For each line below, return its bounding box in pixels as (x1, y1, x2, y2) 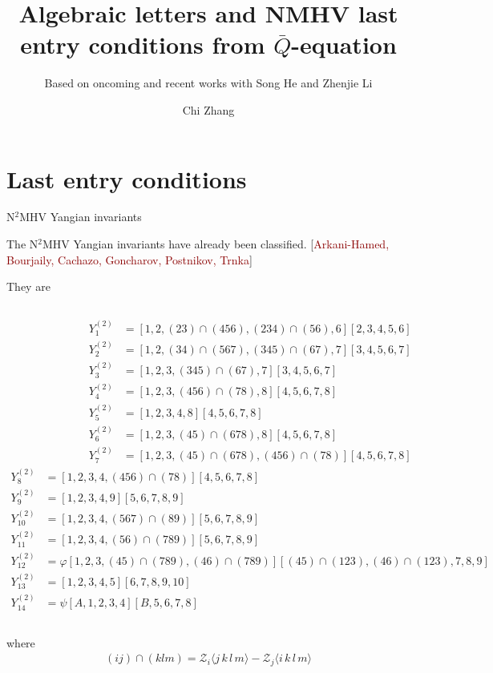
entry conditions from (20, 28, 265, 61)
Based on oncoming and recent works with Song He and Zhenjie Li (44, 75, 373, 91)
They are (6, 278, 51, 295)
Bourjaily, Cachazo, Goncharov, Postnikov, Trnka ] (6, 251, 253, 268)
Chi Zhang (182, 101, 235, 118)
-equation (291, 28, 397, 61)
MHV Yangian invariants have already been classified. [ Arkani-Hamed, (42, 236, 390, 252)
